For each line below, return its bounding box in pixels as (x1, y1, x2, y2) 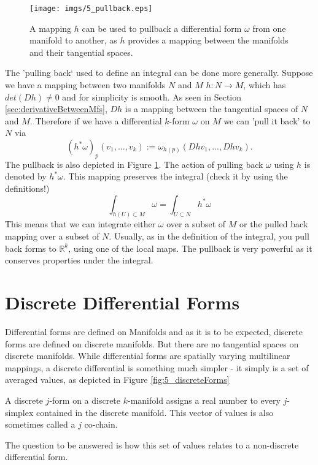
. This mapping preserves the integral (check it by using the (63, 170, 288, 183)
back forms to (5, 241, 56, 254)
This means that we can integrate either (5, 217, 156, 230)
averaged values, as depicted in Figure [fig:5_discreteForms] (5, 373, 230, 386)
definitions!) (5, 181, 50, 194)
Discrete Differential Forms (5, 290, 240, 314)
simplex (5, 406, 34, 418)
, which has (243, 78, 286, 91)
